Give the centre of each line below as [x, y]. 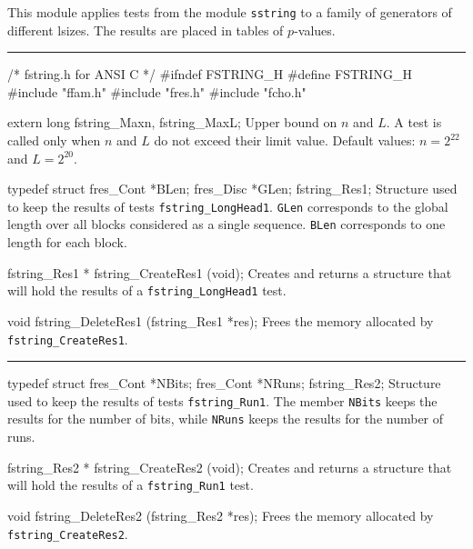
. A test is [414, 122]
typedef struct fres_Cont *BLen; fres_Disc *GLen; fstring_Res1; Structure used [232, 189]
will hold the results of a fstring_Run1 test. [131, 485]
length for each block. [67, 242]
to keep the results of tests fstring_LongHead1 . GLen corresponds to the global [228, 206]
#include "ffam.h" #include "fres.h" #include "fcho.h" [157, 91]
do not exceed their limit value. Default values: [285, 140]
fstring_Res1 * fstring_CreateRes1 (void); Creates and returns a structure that [230, 272]
